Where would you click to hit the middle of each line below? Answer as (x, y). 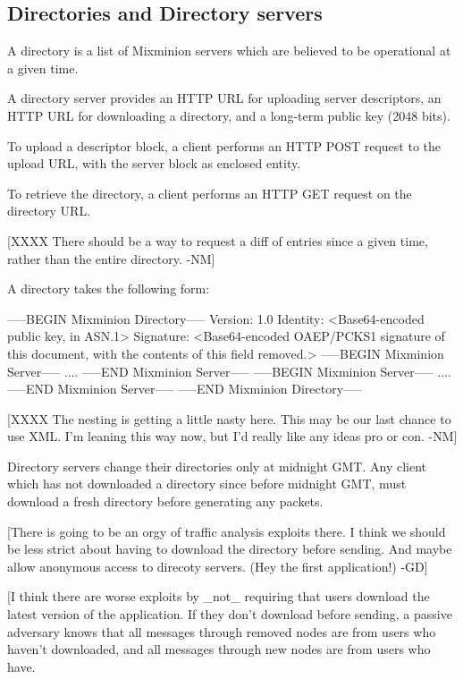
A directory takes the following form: (109, 289)
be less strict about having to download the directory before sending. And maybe (230, 549)
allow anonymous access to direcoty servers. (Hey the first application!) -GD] (218, 566)
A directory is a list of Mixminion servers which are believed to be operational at (229, 51)
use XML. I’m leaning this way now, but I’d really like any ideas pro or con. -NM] (232, 436)
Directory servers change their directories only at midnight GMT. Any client (217, 466)
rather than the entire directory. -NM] (111, 258)
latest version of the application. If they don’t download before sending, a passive (230, 614)
